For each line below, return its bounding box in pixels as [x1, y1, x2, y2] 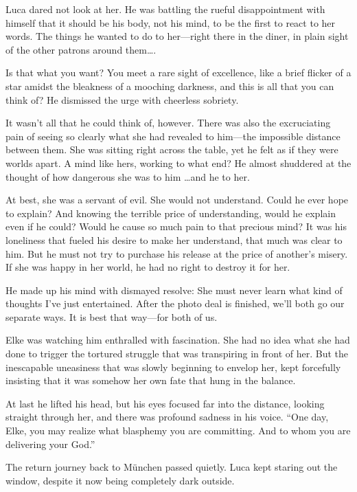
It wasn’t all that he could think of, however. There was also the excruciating [5, 115, 331, 130]
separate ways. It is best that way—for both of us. [5, 309, 218, 324]
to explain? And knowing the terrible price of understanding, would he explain [5, 205, 336, 220]
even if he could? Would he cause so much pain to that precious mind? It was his [5, 219, 347, 234]
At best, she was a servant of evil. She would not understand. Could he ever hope [5, 192, 349, 207]
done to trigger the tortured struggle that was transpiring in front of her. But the [5, 346, 348, 361]
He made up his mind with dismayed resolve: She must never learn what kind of [5, 282, 343, 297]
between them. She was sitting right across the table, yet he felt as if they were [5, 142, 338, 157]
